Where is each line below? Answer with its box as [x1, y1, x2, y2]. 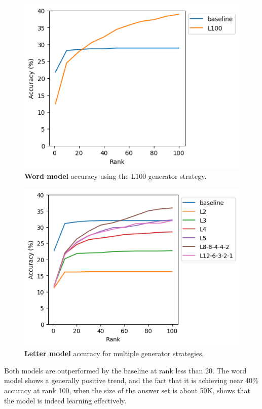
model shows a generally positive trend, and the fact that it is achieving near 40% [4, 375, 258, 386]
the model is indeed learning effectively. [4, 395, 127, 405]
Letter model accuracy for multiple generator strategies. [24, 348, 204, 359]
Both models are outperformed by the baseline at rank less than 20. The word [4, 365, 247, 375]
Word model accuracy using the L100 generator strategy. [24, 171, 207, 181]
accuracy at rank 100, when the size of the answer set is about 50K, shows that [4, 385, 250, 396]
